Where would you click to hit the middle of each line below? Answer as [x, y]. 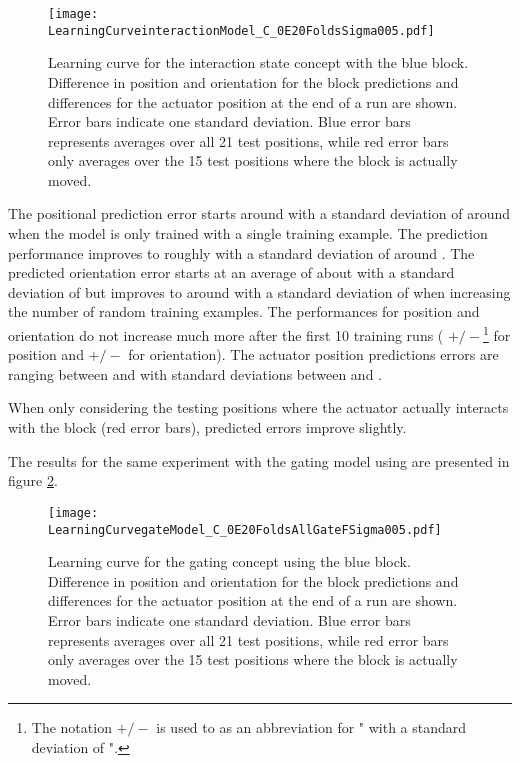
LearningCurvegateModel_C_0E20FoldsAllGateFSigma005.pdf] [245, 529]
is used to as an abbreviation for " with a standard [311, 727]
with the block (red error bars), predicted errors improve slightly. [207, 427]
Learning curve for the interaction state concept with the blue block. [258, 62]
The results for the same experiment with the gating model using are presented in [259, 460]
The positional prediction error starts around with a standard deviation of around [259, 213]
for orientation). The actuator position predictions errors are [313, 354]
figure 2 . [33, 480]
